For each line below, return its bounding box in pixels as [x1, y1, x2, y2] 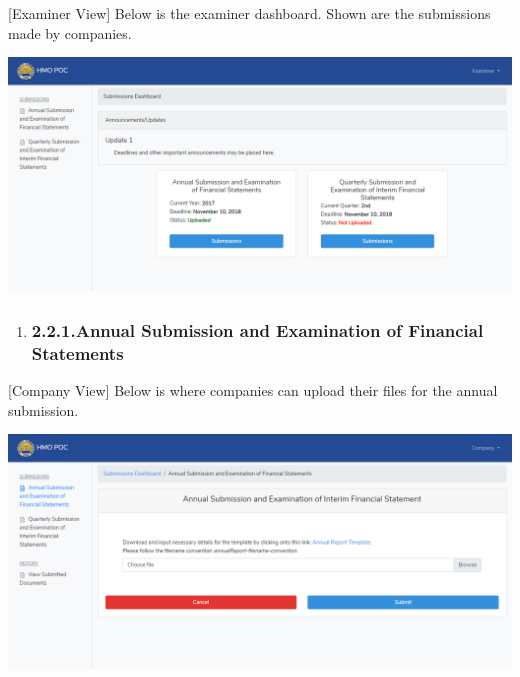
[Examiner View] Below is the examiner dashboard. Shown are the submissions [8, 3, 491, 23]
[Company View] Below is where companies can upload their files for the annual [8, 380, 498, 401]
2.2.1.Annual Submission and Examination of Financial [31, 317, 484, 342]
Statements [31, 340, 124, 365]
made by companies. [8, 22, 132, 43]
